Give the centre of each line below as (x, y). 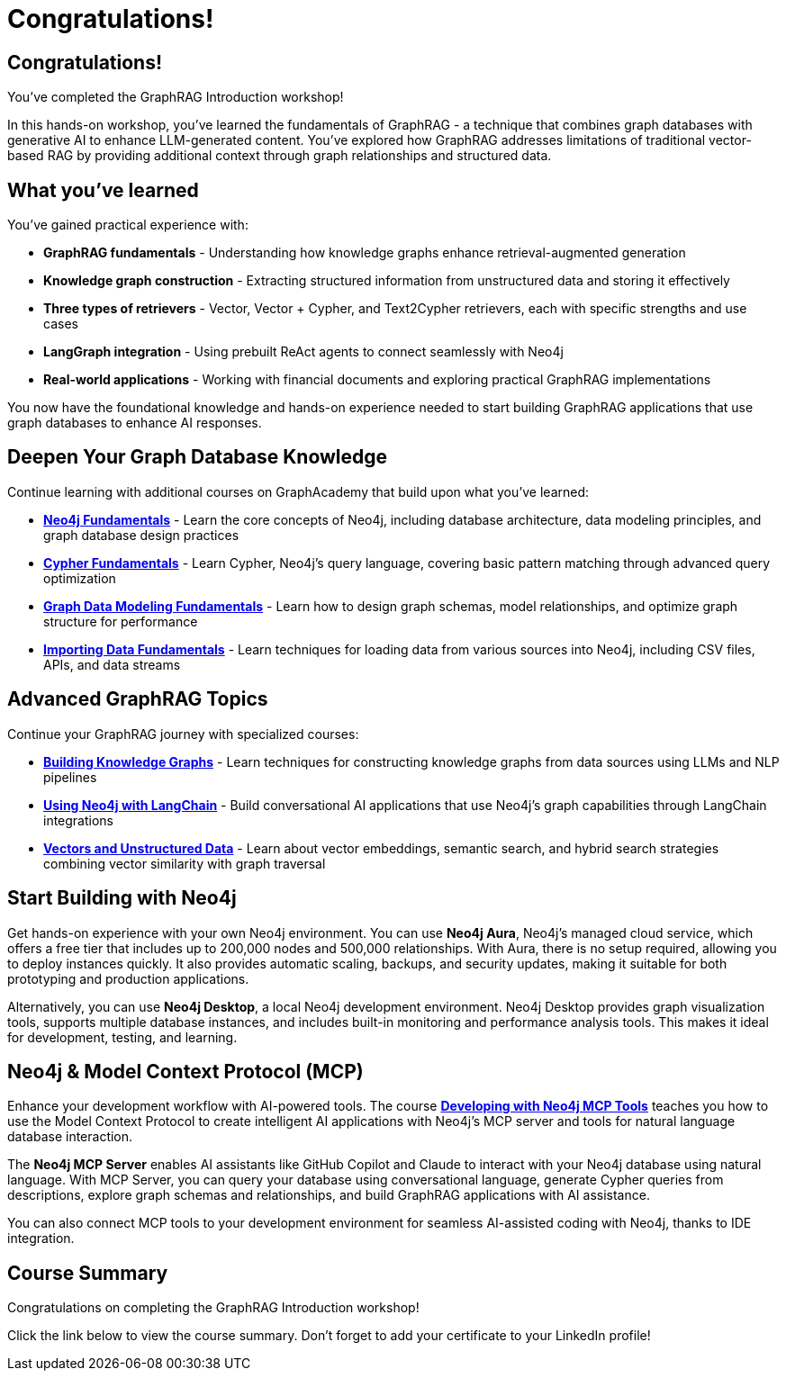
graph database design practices (141, 535)
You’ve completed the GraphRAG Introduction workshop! (176, 97)
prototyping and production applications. (128, 978)
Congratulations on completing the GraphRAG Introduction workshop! (213, 1308)
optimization (80, 578)
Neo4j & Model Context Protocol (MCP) (185, 1071)
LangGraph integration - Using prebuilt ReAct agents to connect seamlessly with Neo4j (303, 352)
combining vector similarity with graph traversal (185, 863)
